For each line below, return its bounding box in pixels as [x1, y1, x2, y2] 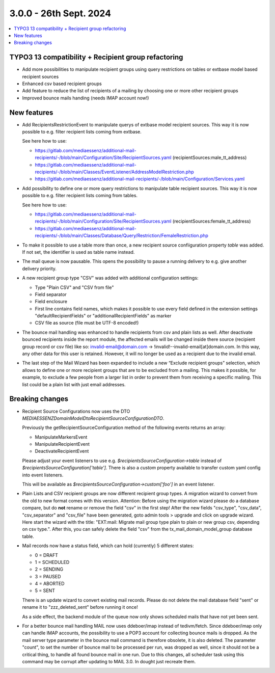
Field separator [35, 291, 67, 298]
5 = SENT [35, 587, 56, 594]
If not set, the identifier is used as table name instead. [22, 249, 135, 255]
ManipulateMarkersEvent [35, 434, 88, 440]
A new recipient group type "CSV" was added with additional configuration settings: [22, 275, 199, 281]
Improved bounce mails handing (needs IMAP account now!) [22, 95, 149, 101]
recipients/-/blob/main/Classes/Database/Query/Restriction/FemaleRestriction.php [35, 232, 209, 239]
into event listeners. [22, 472, 64, 478]
